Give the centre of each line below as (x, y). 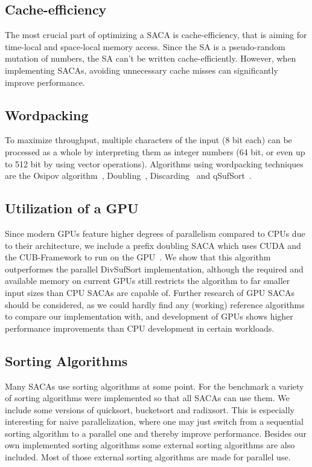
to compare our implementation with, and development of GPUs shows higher (149, 316)
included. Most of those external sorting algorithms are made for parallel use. (148, 457)
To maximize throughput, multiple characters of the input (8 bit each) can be (148, 140)
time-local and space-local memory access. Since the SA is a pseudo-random (145, 46)
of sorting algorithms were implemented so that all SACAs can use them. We (147, 398)
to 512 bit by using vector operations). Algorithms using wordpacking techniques (154, 163)
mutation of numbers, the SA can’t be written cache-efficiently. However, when (151, 58)
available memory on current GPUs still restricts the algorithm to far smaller (148, 281)
